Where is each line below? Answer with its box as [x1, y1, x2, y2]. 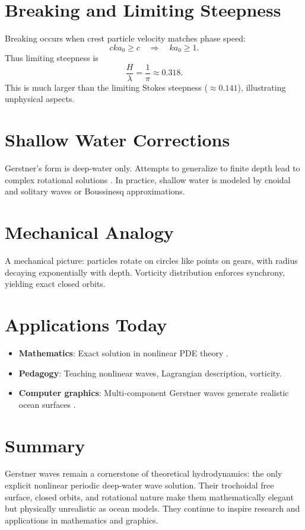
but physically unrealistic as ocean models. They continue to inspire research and [5, 502, 300, 515]
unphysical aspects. [5, 92, 75, 105]
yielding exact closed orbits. [5, 277, 106, 290]
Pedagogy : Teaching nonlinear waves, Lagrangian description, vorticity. [18, 366, 282, 379]
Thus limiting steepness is [5, 52, 99, 64]
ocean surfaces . [18, 398, 76, 410]
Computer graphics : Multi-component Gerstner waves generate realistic [18, 387, 289, 399]
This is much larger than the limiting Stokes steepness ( [5, 81, 208, 93]
